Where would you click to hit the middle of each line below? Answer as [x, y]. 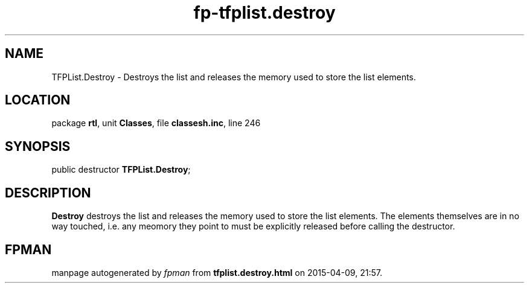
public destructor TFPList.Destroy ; [121, 170]
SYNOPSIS [38, 146]
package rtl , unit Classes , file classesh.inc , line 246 [156, 123]
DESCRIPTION [48, 193]
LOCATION [38, 100]
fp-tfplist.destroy [264, 13]
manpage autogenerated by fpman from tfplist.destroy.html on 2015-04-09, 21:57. [217, 272]
